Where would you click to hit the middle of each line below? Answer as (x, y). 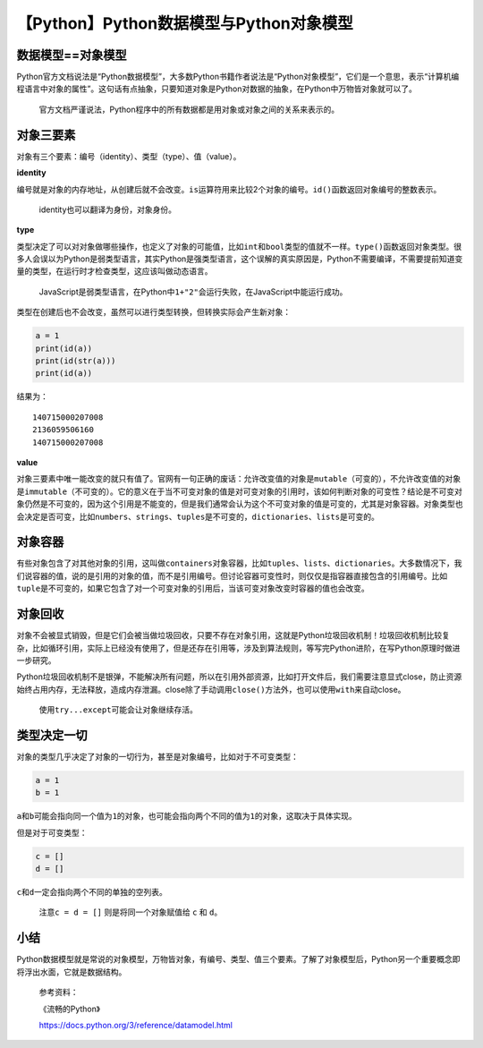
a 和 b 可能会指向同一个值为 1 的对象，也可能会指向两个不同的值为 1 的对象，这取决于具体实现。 (186, 816)
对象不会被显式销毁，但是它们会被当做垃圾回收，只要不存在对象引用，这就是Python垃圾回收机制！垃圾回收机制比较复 (233, 635)
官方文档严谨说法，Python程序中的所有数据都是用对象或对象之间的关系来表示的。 (189, 109)
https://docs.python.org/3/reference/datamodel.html (136, 1025)
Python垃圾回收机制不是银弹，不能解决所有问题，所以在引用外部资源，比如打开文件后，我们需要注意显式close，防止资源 (239, 677)
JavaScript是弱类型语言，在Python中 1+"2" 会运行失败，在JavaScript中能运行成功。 (193, 292)
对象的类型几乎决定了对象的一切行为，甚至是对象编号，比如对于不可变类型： (157, 756)
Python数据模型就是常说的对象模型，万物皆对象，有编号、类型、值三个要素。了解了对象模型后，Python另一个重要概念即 (238, 959)
